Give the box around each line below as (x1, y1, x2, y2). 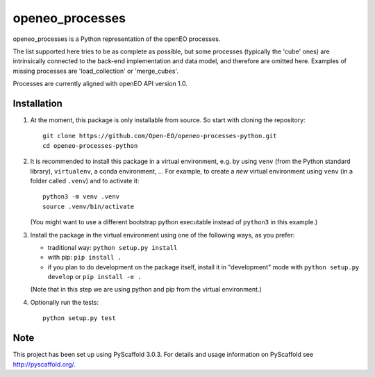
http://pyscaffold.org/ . (12, 360, 76, 368)
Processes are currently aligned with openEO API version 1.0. (12, 80, 187, 88)
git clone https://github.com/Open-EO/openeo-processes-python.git (42, 132, 277, 140)
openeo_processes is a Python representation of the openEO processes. (12, 35, 221, 43)
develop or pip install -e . (47, 273, 142, 281)
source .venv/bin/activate (42, 202, 135, 210)
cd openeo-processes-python (42, 142, 138, 149)
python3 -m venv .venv (42, 193, 120, 201)
